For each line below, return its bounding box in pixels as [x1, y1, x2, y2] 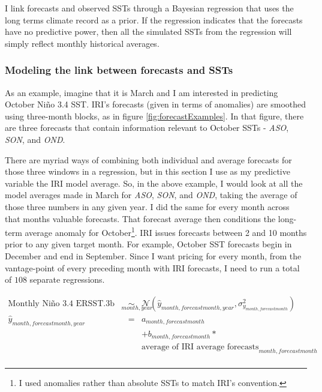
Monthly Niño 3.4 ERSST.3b [8, 299, 115, 308]
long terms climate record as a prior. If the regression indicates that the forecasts [5, 13, 303, 26]
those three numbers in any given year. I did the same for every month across [5, 200, 290, 213]
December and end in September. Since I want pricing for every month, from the [5, 249, 302, 262]
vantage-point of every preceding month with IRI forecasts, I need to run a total [5, 261, 300, 274]
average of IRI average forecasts [141, 343, 259, 352]
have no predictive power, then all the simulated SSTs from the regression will [5, 25, 292, 38]
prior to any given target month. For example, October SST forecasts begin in [5, 238, 292, 250]
